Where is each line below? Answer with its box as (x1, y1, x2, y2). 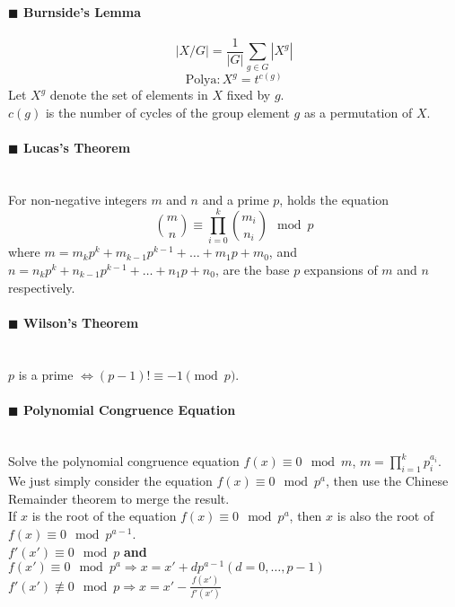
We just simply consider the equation (8, 471, 213, 490)
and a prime (202, 189, 269, 208)
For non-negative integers (8, 189, 147, 208)
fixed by (226, 85, 271, 104)
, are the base (214, 260, 290, 278)
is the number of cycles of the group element (45, 102, 290, 121)
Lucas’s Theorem (22, 137, 131, 156)
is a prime (18, 365, 74, 383)
